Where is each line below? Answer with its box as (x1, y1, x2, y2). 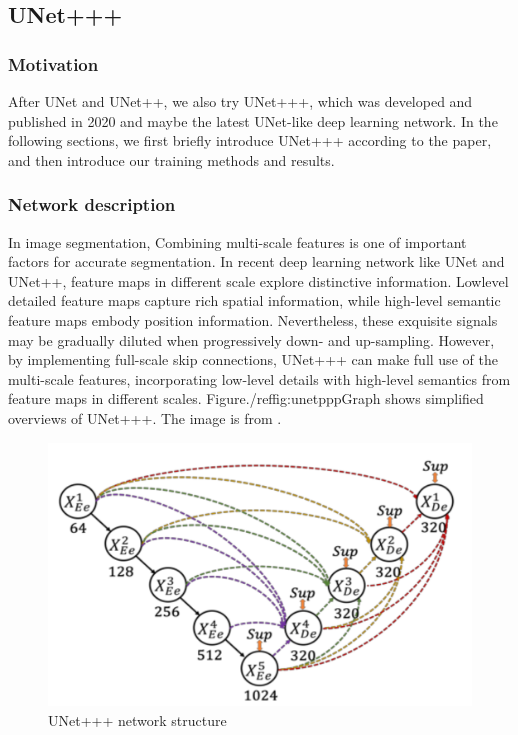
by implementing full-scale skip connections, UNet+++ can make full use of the (8, 349, 498, 370)
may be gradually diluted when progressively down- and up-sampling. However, (8, 329, 495, 350)
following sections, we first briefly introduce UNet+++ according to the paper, (8, 130, 492, 151)
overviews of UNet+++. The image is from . (8, 407, 282, 428)
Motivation (8, 51, 99, 76)
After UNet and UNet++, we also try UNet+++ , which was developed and (8, 91, 473, 111)
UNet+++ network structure (48, 709, 227, 730)
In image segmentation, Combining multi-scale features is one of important (8, 231, 467, 252)
